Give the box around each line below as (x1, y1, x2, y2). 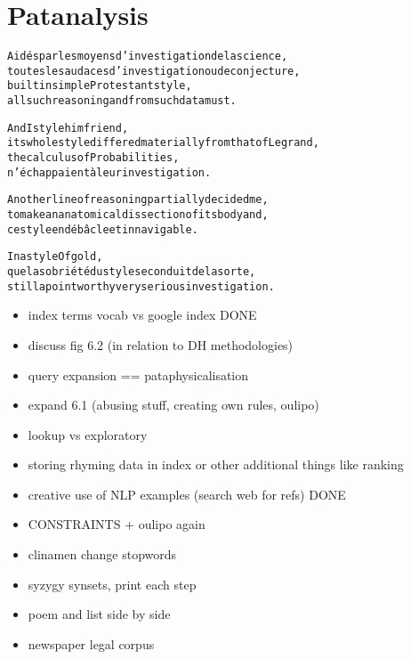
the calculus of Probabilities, (7, 151, 180, 165)
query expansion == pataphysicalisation (28, 365, 249, 384)
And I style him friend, (7, 121, 129, 134)
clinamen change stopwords (28, 545, 177, 564)
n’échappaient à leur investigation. (7, 166, 212, 179)
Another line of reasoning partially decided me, (7, 193, 269, 207)
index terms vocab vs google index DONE (28, 305, 257, 324)
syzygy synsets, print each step (28, 574, 197, 593)
